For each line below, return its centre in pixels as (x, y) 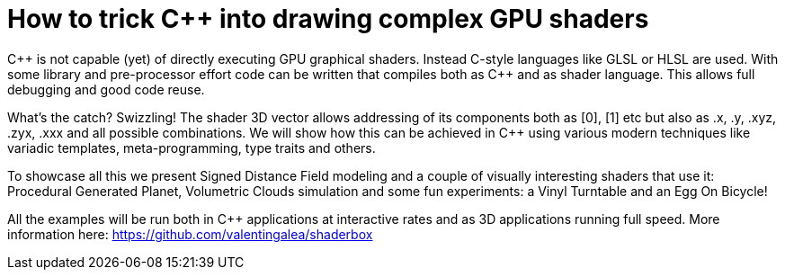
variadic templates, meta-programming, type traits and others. (192, 147)
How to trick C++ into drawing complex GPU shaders (328, 19)
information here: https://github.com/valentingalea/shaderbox (190, 234)
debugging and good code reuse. (106, 89)
